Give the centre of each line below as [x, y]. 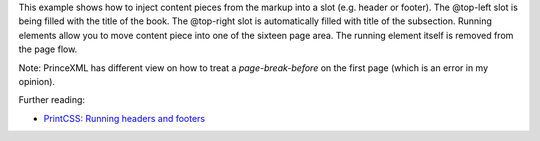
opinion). [36, 81]
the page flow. [48, 49]
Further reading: [51, 100]
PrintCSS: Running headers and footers [124, 118]
